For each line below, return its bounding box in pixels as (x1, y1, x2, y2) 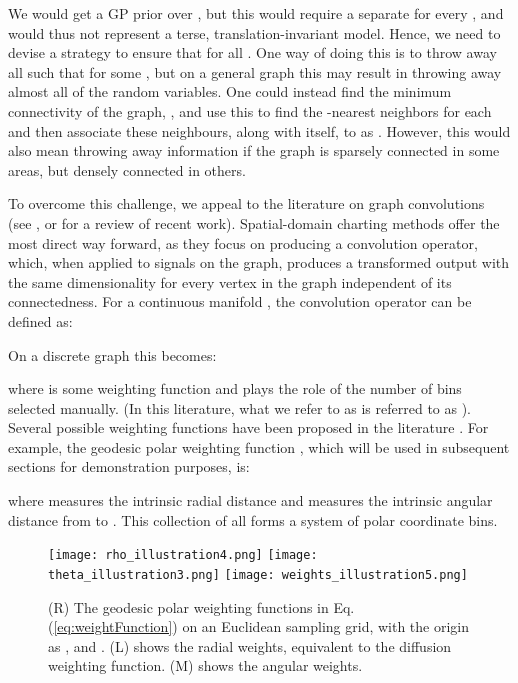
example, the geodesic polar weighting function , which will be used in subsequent (8, 436, 510, 457)
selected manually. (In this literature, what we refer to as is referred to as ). (8, 397, 472, 418)
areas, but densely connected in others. (8, 159, 246, 180)
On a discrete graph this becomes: (8, 344, 217, 365)
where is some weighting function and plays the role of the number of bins (8, 378, 462, 399)
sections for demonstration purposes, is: (8, 456, 250, 477)
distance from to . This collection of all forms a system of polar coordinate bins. (8, 509, 498, 530)
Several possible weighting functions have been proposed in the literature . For (8, 417, 489, 438)
